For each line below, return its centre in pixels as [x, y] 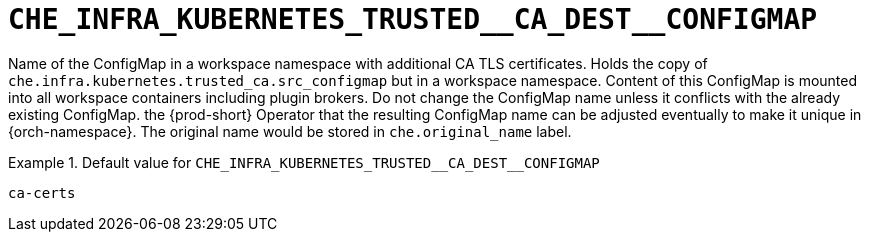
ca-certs [42, 192]
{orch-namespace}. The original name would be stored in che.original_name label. [290, 131]
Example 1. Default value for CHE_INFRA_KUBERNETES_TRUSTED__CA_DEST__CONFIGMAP [304, 162]
